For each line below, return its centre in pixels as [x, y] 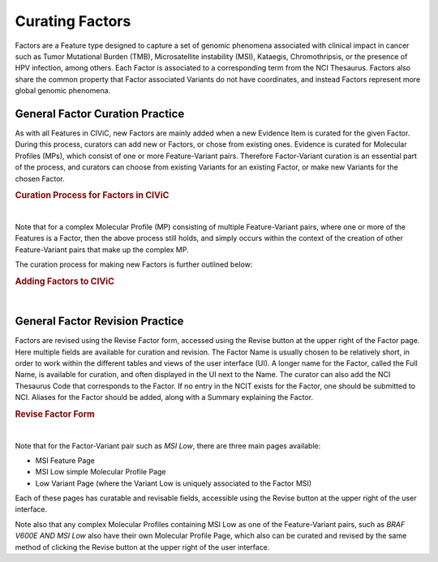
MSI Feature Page [65, 460]
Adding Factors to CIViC [65, 281]
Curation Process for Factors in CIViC [92, 195]
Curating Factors [73, 21]
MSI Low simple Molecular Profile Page [101, 472]
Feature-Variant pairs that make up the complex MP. [102, 249]
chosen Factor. [40, 178]
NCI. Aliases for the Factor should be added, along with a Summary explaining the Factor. [164, 397]
